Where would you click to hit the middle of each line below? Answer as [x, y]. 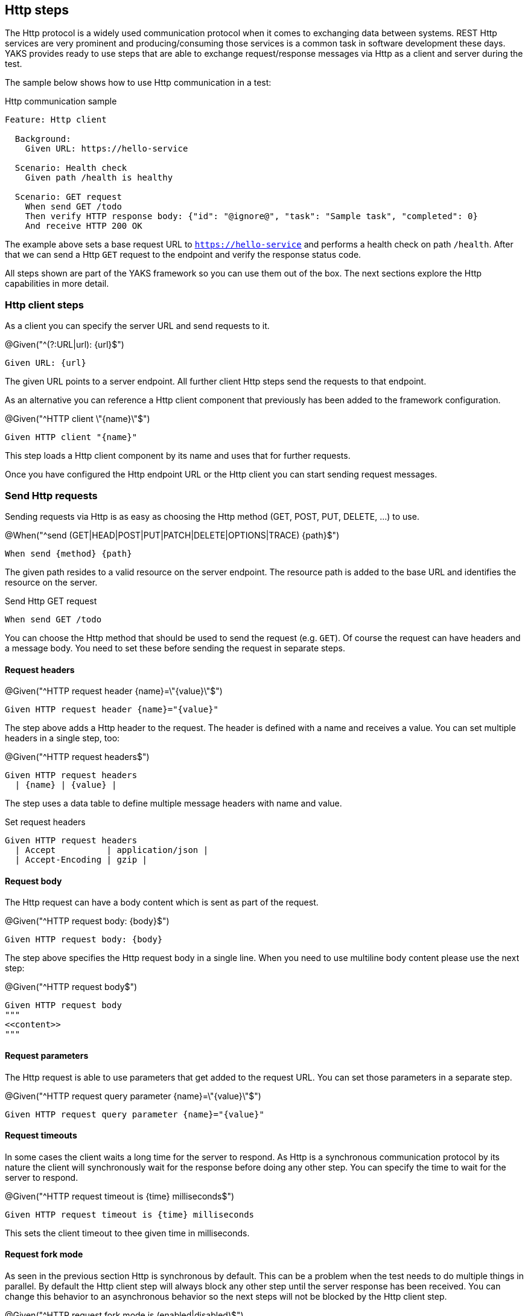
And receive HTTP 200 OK [84, 226]
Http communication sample [61, 101]
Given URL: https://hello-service [107, 149]
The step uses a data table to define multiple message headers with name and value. [173, 803]
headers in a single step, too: [62, 738]
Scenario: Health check [71, 168]
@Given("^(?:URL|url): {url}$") [65, 345]
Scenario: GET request [68, 197]
